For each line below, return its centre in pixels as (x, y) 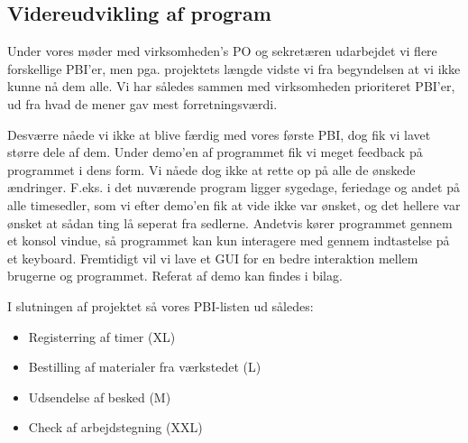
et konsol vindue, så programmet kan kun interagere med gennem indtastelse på (229, 240)
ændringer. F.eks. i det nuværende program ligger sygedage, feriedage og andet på (234, 187)
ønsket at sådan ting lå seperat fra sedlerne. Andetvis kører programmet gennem (230, 222)
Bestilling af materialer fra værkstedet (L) (145, 367)
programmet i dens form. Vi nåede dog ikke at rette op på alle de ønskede (211, 169)
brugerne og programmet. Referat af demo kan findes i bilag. (175, 276)
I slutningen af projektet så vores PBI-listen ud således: (161, 305)
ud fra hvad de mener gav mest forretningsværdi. (142, 103)
